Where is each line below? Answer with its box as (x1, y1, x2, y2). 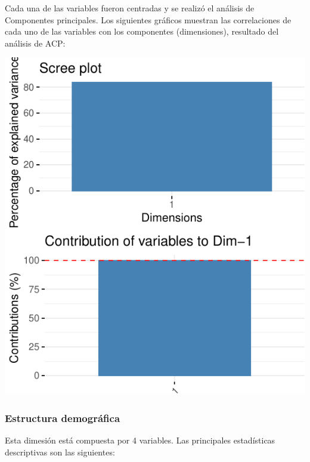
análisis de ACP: (5, 36, 66, 49)
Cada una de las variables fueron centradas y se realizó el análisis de (5, 2, 255, 14)
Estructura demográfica (5, 410, 120, 425)
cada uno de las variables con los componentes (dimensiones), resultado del (5, 25, 279, 38)
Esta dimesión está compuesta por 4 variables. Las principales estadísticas (5, 434, 275, 446)
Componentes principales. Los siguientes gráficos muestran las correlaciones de (5, 13, 292, 26)
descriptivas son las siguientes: (5, 445, 115, 458)
